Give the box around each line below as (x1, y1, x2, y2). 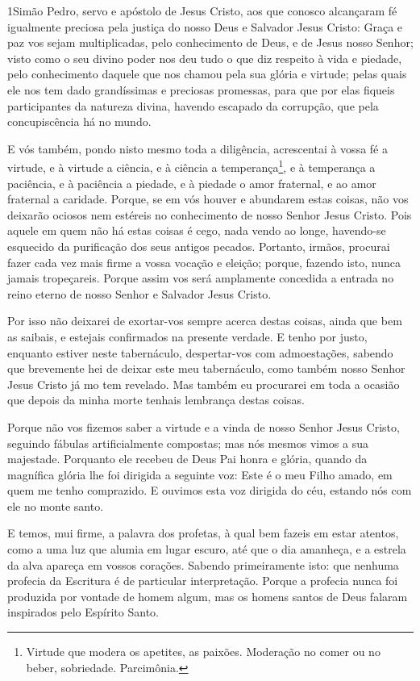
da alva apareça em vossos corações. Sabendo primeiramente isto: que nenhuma (7, 556, 399, 573)
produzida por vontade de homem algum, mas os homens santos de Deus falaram (7, 587, 408, 604)
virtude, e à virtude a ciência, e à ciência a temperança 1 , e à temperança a (7, 157, 376, 175)
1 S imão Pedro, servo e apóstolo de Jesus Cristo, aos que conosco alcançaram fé (7, 2, 397, 19)
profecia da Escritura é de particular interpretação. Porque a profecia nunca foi (7, 572, 398, 589)
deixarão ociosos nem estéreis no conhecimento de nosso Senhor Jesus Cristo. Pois (7, 206, 412, 223)
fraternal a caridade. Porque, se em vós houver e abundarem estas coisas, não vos (7, 190, 409, 207)
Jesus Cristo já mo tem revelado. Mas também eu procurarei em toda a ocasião (7, 375, 400, 392)
